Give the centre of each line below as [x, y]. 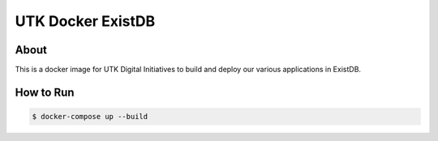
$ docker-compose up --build [90, 117]
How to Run [45, 92]
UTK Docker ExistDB [85, 21]
